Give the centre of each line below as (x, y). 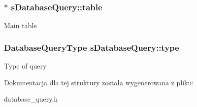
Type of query (25, 66)
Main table (20, 25)
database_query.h (31, 99)
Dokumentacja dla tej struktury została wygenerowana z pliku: (99, 82)
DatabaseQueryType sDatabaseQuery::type (92, 47)
